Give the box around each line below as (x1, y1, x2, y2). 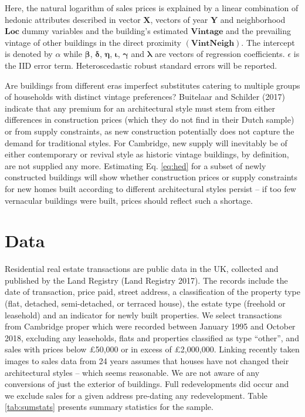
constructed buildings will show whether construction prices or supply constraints (5, 171, 298, 183)
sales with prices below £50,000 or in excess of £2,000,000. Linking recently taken (5, 343, 300, 355)
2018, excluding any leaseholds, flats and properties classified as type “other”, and (5, 331, 299, 344)
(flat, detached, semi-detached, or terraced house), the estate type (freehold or (5, 297, 286, 309)
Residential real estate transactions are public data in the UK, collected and (5, 263, 279, 275)
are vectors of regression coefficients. (155, 48, 285, 60)
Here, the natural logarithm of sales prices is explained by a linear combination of (5, 2, 299, 14)
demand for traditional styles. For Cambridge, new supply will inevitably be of (5, 136, 287, 149)
